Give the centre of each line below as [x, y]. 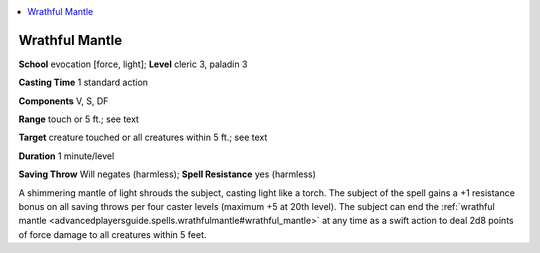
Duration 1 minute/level [66, 156]
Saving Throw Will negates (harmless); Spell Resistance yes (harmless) [167, 174]
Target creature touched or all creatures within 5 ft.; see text [143, 137]
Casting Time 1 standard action [83, 82]
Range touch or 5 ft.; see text [79, 119]
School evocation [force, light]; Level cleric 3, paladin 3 [133, 64]
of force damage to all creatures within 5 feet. [112, 234]
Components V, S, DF [63, 101]
